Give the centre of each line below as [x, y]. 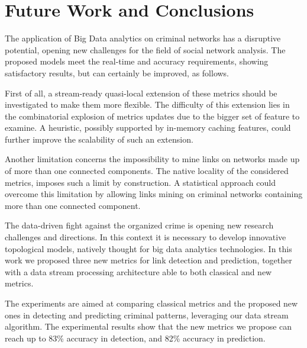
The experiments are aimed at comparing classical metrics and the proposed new [151, 303]
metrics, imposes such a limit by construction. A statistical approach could [140, 182]
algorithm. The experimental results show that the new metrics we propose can [148, 326]
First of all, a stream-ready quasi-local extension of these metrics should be [141, 93]
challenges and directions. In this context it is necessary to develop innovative [146, 237]
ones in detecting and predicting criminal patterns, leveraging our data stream [147, 315]
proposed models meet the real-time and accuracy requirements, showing [137, 61]
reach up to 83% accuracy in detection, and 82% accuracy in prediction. [135, 338]
